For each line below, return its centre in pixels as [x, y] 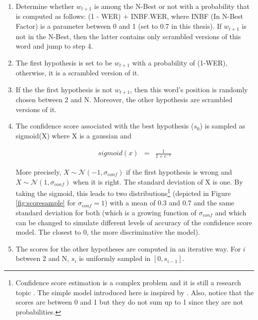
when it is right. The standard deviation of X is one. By [158, 181]
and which [231, 212]
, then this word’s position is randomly [189, 89]
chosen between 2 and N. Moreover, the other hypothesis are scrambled [124, 99]
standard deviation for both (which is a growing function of [106, 212]
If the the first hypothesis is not [64, 89]
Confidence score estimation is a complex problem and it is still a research [128, 282]
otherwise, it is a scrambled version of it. [77, 73]
